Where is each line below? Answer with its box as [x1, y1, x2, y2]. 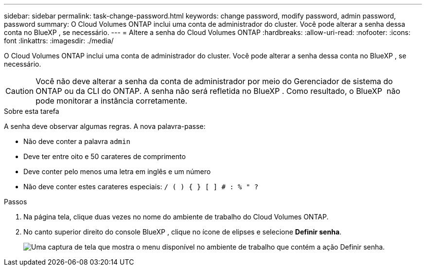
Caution [5, 86, 34, 96]
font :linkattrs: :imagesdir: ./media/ [4, 36, 114, 45]
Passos [4, 198, 27, 206]
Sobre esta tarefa [4, 107, 59, 115]
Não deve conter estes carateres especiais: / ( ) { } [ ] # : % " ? [23, 182, 259, 191]
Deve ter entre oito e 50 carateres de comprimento [23, 152, 186, 161]
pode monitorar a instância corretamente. [35, 96, 188, 106]
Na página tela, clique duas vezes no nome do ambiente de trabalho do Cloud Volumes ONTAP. [23, 213, 329, 221]
